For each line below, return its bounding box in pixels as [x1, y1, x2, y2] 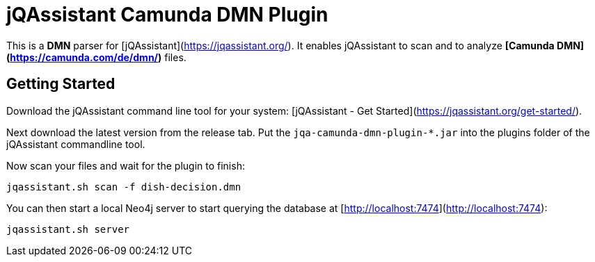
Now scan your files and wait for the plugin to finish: [6, 159, 245, 172]
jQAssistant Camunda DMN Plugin [6, 3, 328, 26]
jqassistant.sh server [6, 223, 130, 235]
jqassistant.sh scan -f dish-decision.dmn [6, 181, 241, 193]
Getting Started [6, 75, 116, 93]
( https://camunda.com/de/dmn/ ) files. [6, 51, 187, 63]
